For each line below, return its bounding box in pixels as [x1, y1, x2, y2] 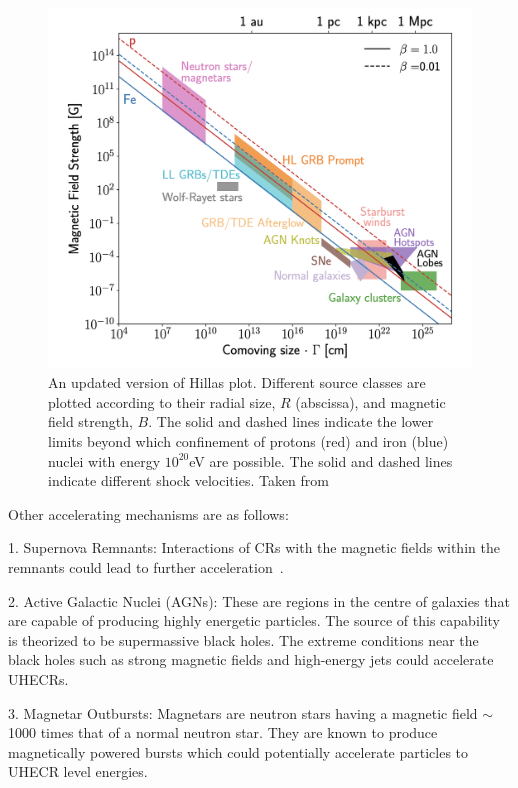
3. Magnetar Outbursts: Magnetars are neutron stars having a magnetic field [8, 702, 478, 723]
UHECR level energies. [8, 761, 148, 782]
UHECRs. [8, 668, 69, 689]
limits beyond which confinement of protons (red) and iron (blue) [48, 431, 449, 452]
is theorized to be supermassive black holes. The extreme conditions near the [8, 629, 479, 650]
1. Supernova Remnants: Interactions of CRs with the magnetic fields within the [8, 537, 500, 558]
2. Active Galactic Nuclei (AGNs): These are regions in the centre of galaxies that [8, 590, 510, 611]
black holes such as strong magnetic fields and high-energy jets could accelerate [8, 649, 494, 670]
